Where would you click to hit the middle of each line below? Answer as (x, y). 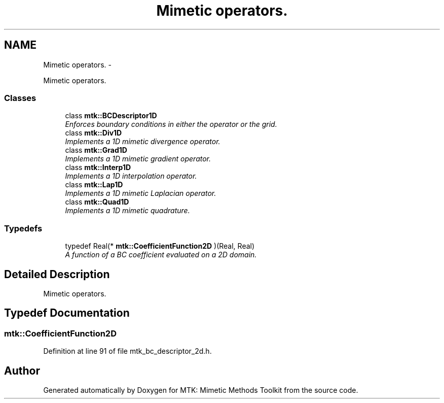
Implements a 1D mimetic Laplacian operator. (141, 193)
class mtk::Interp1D (98, 167)
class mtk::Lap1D (94, 185)
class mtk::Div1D (94, 133)
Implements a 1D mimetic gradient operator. (138, 159)
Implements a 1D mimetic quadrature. (127, 211)
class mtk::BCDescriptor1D (111, 116)
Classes (20, 98)
